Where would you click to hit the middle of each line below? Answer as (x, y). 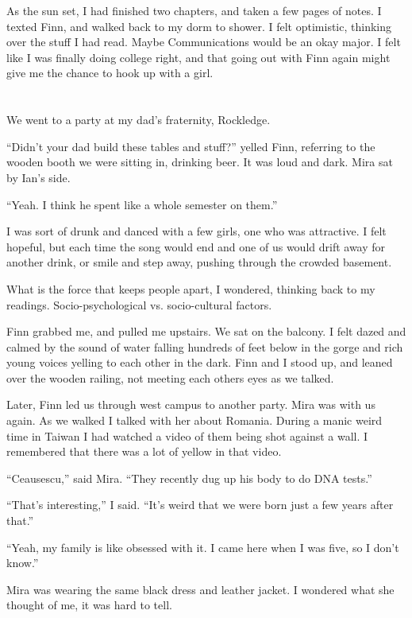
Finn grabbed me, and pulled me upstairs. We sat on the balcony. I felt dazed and (206, 331)
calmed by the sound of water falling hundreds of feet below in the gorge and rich (205, 346)
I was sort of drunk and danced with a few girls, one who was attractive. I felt (196, 231)
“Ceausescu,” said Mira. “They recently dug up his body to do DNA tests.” (189, 478)
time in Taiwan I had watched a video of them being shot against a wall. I (187, 435)
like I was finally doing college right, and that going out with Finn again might (198, 57)
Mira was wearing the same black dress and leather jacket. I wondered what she (200, 589)
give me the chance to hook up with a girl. (110, 73)
